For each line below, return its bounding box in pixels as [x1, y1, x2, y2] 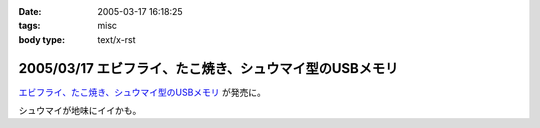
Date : [18, 6, 42, 17]
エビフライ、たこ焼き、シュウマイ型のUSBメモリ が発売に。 [18, 86, 267, 98]
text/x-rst [97, 33, 136, 45]
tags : [18, 20, 41, 32]
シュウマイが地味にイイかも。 [18, 105, 142, 117]
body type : [18, 33, 65, 45]
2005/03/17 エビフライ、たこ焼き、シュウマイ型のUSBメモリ [18, 60, 399, 77]
